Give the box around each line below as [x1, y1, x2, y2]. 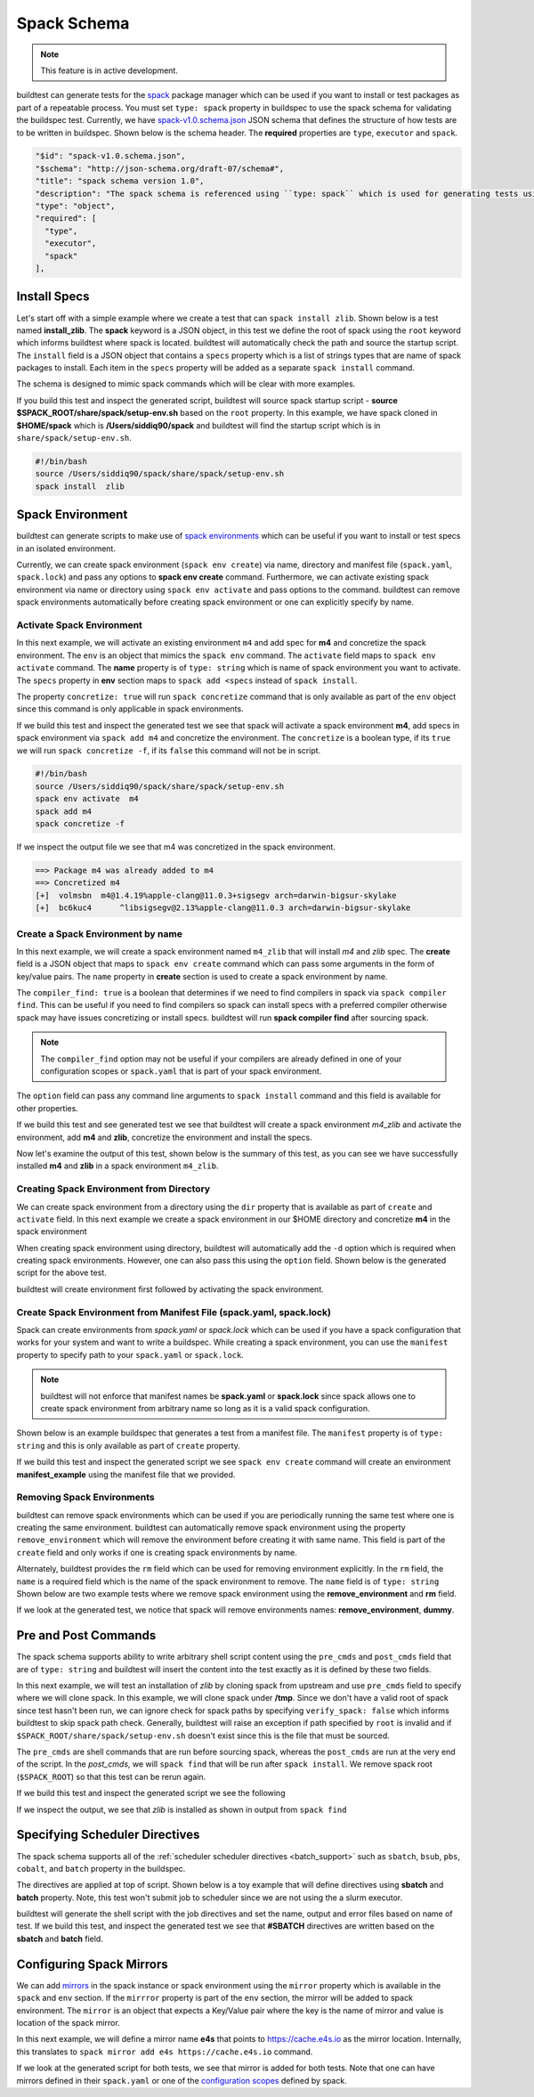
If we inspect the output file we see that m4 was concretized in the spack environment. [16, 841, 336, 852]
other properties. [16, 1102, 79, 1113]
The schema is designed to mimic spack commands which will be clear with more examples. [16, 378, 356, 389]
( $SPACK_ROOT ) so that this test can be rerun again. [16, 1771, 206, 1782]
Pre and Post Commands [16, 1628, 157, 1643]
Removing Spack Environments [16, 1491, 155, 1504]
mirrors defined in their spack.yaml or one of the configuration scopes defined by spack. [16, 2075, 347, 2085]
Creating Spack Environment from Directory [16, 1183, 211, 1195]
